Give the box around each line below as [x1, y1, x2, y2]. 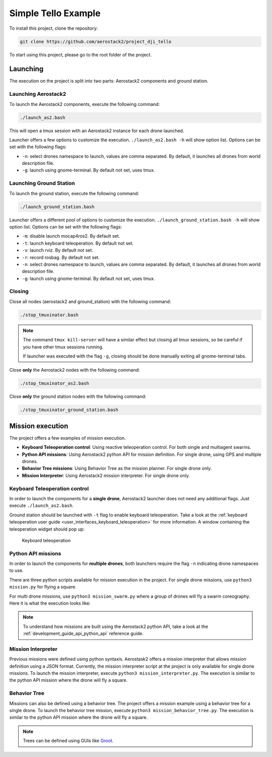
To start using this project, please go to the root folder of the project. [9, 51, 152, 57]
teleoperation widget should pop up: [9, 526, 85, 532]
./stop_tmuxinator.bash [20, 312, 79, 318]
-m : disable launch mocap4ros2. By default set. [22, 233, 120, 239]
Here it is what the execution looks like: [9, 600, 91, 606]
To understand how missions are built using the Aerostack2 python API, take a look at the [23, 623, 209, 629]
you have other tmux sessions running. [23, 343, 104, 350]
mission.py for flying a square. [9, 584, 77, 590]
